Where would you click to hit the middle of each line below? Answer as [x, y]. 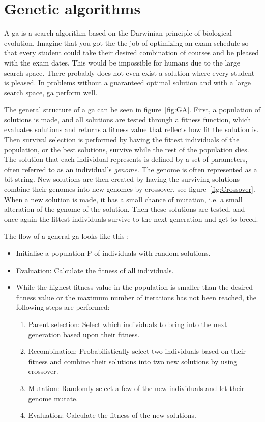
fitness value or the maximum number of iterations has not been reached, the [136, 297]
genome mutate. [53, 398]
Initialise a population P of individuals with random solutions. [113, 253]
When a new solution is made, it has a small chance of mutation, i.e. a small [123, 199]
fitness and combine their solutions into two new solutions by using [133, 361]
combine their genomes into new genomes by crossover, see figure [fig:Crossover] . [130, 189]
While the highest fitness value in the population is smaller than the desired [135, 287]
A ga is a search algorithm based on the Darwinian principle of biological [118, 33]
